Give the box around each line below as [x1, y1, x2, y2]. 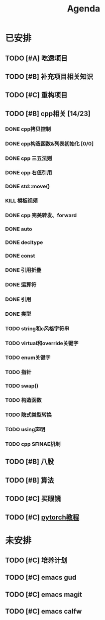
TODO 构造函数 [5, 397, 42, 404]
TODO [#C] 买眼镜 [5, 495, 61, 503]
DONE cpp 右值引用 [5, 169, 52, 176]
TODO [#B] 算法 [5, 476, 54, 485]
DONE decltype [5, 239, 43, 246]
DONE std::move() [5, 183, 50, 190]
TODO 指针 [5, 369, 32, 376]
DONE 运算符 [5, 281, 36, 288]
